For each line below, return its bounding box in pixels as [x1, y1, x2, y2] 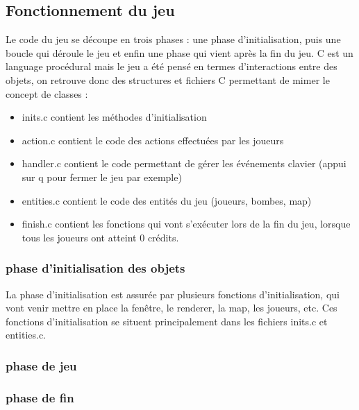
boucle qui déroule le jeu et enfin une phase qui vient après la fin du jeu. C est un [6, 45, 353, 60]
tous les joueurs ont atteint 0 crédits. [22, 230, 179, 244]
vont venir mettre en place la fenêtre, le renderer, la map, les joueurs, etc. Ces [6, 300, 337, 315]
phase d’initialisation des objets [6, 259, 185, 277]
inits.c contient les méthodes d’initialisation [22, 110, 207, 124]
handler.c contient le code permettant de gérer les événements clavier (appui [22, 156, 347, 171]
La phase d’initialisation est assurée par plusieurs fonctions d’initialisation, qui [6, 287, 340, 301]
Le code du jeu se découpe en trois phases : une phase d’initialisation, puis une [6, 32, 341, 46]
